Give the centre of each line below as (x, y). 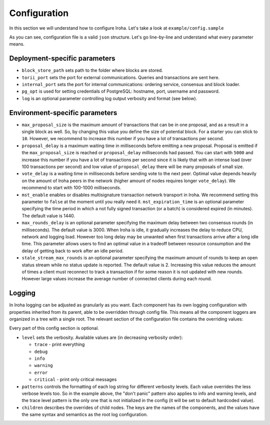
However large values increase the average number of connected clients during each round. (117, 279)
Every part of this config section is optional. (54, 328)
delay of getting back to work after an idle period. (73, 251)
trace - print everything (59, 344)
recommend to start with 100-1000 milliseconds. (71, 188)
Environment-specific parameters (63, 113)
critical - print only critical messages (75, 379)
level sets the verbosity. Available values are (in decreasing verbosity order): (102, 337)
